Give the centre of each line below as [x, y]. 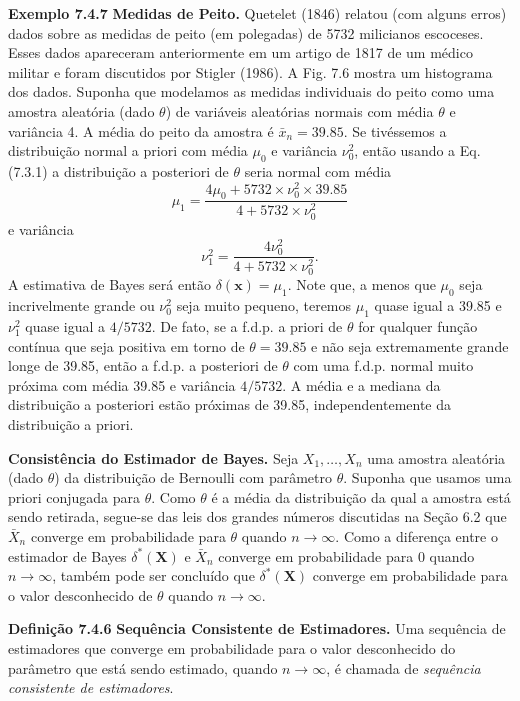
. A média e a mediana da [361, 384]
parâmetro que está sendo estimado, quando [143, 667]
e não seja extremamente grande [410, 345]
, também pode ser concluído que [153, 575]
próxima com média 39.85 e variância [122, 384]
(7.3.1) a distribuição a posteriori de [118, 170]
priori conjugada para [74, 496]
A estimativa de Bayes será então [110, 284]
